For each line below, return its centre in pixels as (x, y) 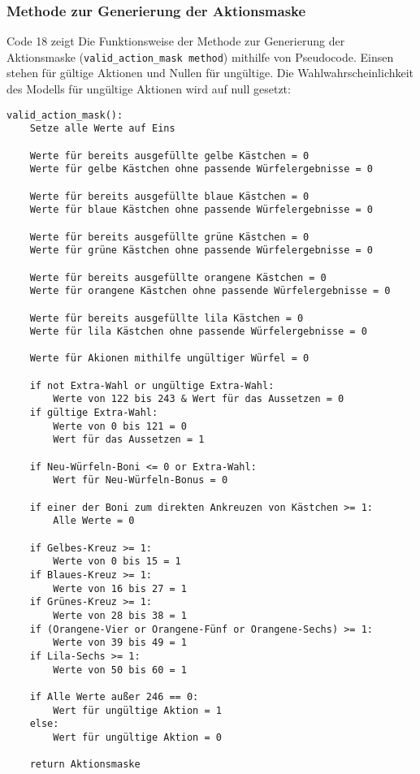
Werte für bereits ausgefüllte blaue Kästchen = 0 (169, 196)
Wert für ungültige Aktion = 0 (137, 737)
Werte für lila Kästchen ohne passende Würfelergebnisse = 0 (198, 332)
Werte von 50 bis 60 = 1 (120, 670)
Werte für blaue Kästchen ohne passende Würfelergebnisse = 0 (201, 210)
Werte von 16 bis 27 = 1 (120, 588)
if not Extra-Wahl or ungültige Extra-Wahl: (152, 385)
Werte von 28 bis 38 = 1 (120, 615)
